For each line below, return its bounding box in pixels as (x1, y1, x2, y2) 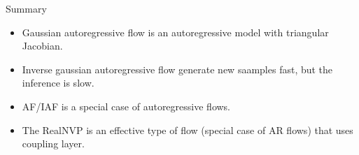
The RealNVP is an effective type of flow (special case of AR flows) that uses (22, 122, 353, 137)
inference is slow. (22, 75, 94, 90)
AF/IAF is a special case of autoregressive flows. (22, 98, 231, 113)
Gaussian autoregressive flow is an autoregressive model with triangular (22, 24, 329, 39)
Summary (6, 1, 47, 15)
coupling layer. (22, 136, 85, 151)
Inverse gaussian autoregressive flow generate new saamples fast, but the (22, 61, 333, 76)
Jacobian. (22, 38, 63, 53)
